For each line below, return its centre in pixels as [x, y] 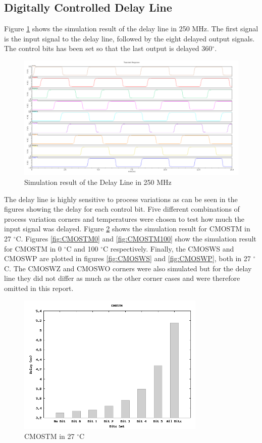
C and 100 [82, 248]
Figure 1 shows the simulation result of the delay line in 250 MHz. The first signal [131, 29]
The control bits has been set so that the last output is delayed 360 [108, 48]
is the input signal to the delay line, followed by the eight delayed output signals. [129, 38]
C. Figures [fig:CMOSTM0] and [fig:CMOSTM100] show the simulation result [136, 239]
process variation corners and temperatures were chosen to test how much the [124, 218]
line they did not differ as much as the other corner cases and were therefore [122, 278]
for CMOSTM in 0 [33, 248]
